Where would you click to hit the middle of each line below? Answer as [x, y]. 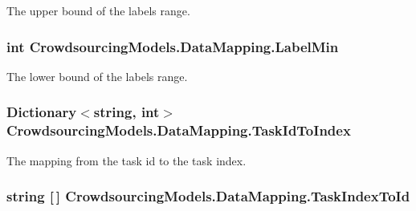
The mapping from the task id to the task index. [126, 160]
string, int [126, 112]
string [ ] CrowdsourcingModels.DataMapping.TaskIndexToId [208, 196]
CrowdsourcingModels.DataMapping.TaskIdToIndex [179, 130]
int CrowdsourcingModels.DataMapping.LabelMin [173, 46]
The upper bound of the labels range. [98, 10]
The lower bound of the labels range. [97, 76]
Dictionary [42, 112]
